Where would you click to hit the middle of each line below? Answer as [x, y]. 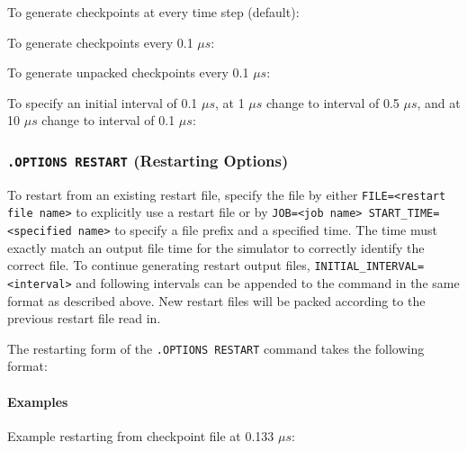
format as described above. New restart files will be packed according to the [216, 300]
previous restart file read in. [84, 318]
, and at [439, 102]
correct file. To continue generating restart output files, [159, 265]
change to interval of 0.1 [108, 120]
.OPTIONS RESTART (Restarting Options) [148, 160]
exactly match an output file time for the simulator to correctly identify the [216, 247]
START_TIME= [404, 214]
